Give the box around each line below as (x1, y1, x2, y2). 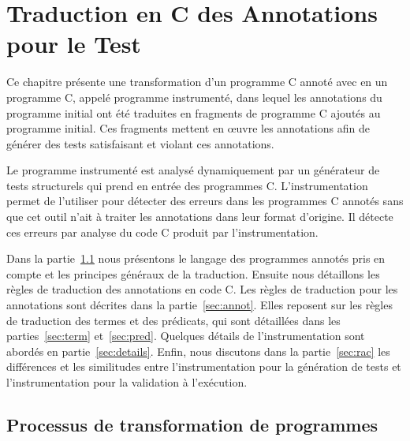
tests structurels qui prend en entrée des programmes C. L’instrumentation (6, 177, 368, 193)
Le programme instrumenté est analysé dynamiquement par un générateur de (6, 162, 380, 178)
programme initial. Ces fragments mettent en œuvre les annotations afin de (6, 120, 370, 136)
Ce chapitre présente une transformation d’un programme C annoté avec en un (6, 73, 388, 90)
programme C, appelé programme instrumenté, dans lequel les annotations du (6, 88, 382, 105)
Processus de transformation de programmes (6, 412, 378, 436)
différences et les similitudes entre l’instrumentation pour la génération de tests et (6, 358, 401, 375)
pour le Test (6, 28, 141, 60)
